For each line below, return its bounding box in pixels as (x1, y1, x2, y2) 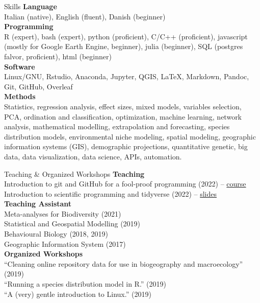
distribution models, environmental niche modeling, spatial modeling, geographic (4, 131, 256, 142)
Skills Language (4, 1, 57, 11)
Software (4, 61, 35, 72)
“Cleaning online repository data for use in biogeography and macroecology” (4, 258, 243, 269)
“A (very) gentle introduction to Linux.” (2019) (4, 288, 151, 299)
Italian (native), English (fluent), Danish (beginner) (4, 11, 166, 21)
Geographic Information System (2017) (4, 238, 126, 249)
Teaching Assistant (4, 198, 72, 209)
